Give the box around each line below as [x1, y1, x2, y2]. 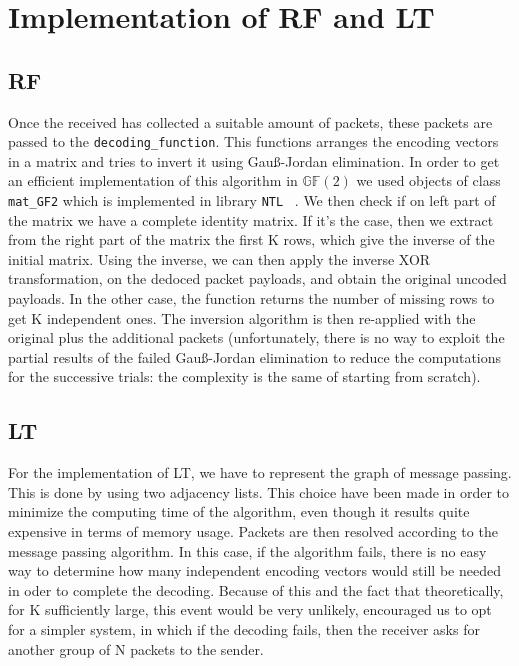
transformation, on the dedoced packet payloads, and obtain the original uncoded [8, 268, 507, 289]
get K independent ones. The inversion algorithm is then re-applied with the [8, 307, 476, 328]
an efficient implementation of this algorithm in [8, 170, 298, 191]
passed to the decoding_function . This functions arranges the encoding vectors [8, 131, 499, 152]
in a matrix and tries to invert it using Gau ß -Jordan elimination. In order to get [8, 150, 500, 171]
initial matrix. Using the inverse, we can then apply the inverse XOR [8, 248, 431, 269]
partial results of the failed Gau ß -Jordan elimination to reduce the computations [8, 346, 502, 367]
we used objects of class [356, 170, 501, 191]
